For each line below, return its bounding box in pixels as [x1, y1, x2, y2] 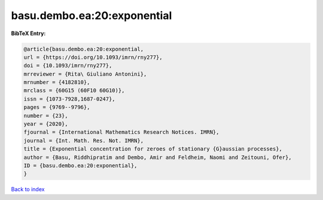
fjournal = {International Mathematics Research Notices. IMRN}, [23, 129, 220, 136]
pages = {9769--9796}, [23, 104, 90, 111]
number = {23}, [23, 112, 68, 119]
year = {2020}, [23, 121, 68, 127]
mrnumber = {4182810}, [23, 79, 90, 86]
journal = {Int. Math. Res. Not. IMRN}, [23, 137, 144, 144]
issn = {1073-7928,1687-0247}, [23, 95, 116, 102]
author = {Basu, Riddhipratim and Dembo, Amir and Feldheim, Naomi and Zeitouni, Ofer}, [23, 154, 292, 161]
